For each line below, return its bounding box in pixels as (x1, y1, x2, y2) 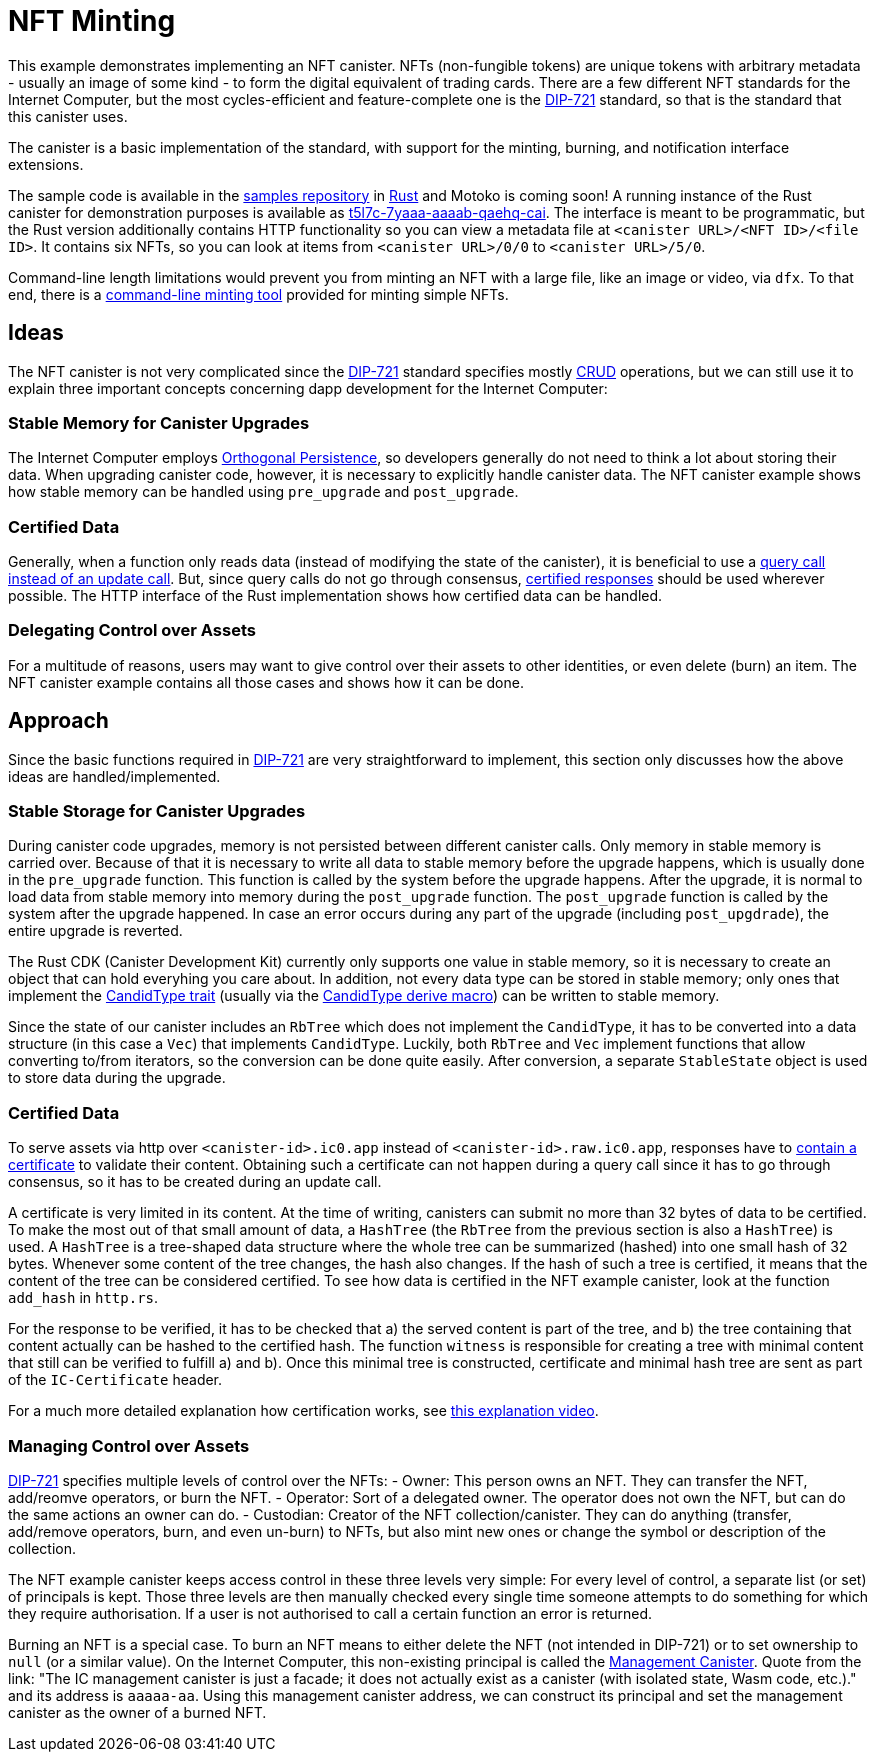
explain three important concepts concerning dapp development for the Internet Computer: (8, 379, 608, 397)
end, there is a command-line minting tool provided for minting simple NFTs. (8, 285, 509, 303)
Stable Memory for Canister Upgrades (8, 412, 310, 433)
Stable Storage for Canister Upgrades (8, 801, 306, 822)
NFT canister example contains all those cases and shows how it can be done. (8, 673, 524, 691)
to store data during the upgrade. (8, 1069, 226, 1087)
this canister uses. (8, 107, 128, 125)
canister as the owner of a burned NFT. (8, 1703, 267, 1721)
